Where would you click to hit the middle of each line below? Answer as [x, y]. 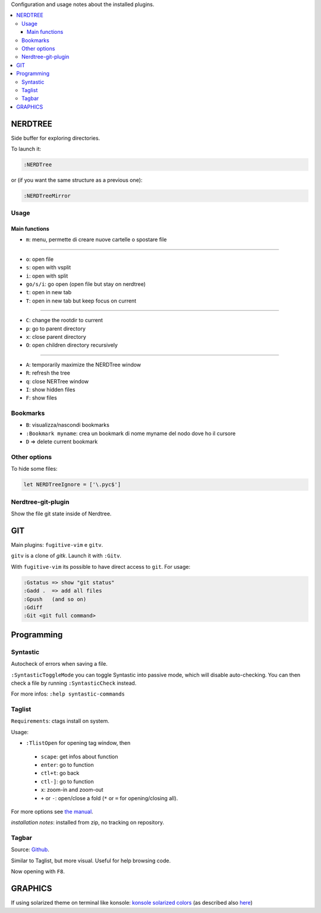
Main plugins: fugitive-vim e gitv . [57, 545]
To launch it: [26, 149]
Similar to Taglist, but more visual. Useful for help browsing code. [91, 860]
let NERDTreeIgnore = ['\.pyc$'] [72, 485]
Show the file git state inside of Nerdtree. [61, 514]
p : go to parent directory [56, 328]
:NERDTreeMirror [47, 196]
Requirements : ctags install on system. [60, 721]
